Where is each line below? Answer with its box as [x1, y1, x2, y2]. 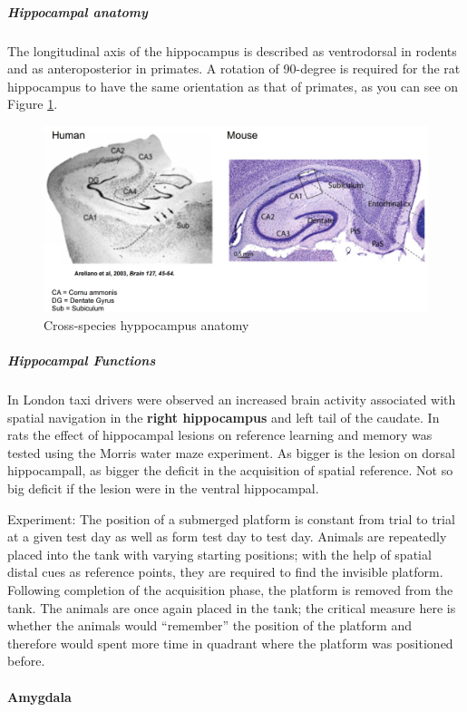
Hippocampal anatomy [7, 2, 148, 21]
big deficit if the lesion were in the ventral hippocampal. [7, 479, 319, 498]
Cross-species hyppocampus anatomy [44, 315, 249, 334]
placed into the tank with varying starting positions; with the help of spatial [7, 544, 432, 563]
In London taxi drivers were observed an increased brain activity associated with [7, 390, 456, 409]
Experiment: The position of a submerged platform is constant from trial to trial [7, 509, 455, 528]
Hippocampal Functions [7, 351, 156, 370]
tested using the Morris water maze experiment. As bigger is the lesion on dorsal [7, 443, 455, 462]
